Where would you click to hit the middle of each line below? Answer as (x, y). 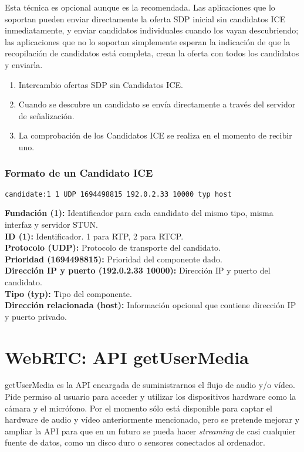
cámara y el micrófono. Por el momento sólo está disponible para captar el (139, 408)
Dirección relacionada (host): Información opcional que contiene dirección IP (151, 305)
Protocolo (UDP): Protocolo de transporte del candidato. (113, 247)
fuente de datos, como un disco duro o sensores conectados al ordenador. (135, 442)
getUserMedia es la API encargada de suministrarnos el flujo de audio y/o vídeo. (150, 385)
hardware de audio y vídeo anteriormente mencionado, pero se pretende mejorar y (152, 419)
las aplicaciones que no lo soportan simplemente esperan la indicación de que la (148, 41)
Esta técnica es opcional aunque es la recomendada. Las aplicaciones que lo (140, 7)
